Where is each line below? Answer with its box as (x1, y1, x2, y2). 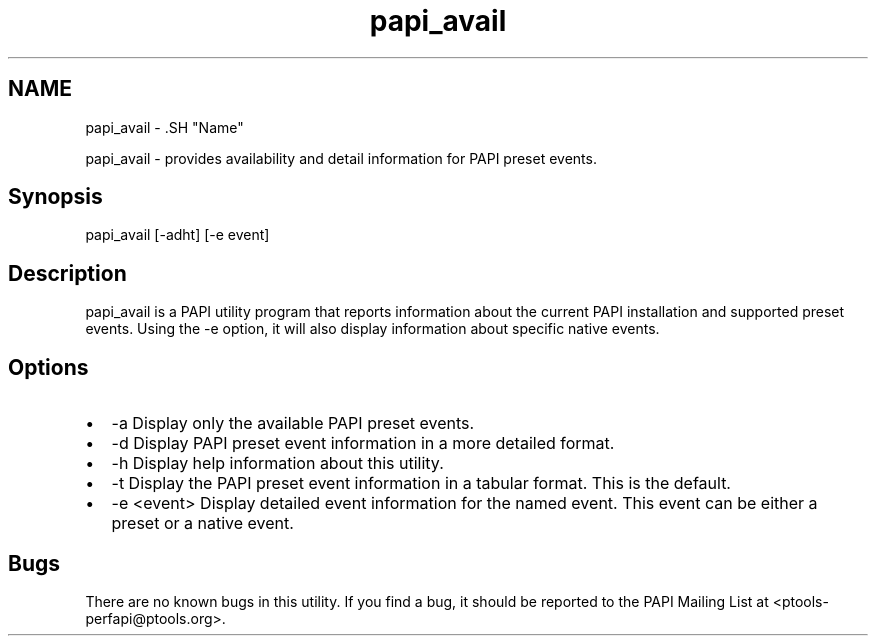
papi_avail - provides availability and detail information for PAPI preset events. (85, 149, 597, 167)
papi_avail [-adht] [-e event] (85, 226, 270, 244)
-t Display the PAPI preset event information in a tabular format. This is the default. (111, 473, 731, 494)
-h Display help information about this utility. (111, 453, 444, 474)
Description (8, 260, 127, 286)
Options (8, 354, 89, 380)
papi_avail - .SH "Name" (85, 118, 244, 136)
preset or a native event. (111, 513, 294, 534)
